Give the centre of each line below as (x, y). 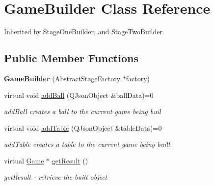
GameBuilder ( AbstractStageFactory (62, 78)
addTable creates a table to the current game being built (87, 144)
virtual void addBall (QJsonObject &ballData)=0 (79, 95)
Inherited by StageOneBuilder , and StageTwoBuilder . (84, 32)
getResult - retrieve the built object (56, 177)
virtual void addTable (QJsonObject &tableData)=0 (83, 127)
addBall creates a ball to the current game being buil (82, 111)
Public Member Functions (71, 58)
